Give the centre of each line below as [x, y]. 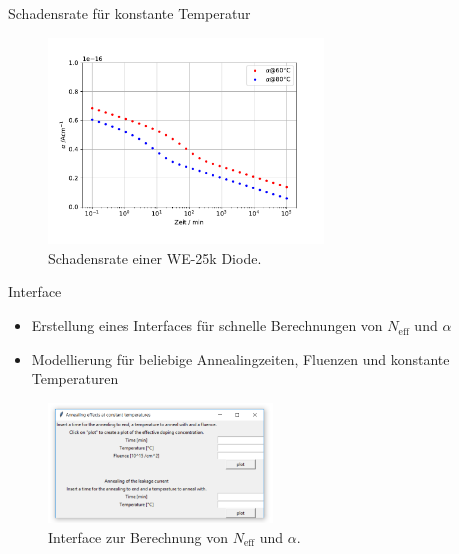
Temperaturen [75, 378]
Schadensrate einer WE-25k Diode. [155, 257]
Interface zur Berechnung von [138, 536]
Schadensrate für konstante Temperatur [129, 13]
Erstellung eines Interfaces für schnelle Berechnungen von [207, 325]
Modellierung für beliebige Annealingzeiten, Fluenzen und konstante [240, 358]
